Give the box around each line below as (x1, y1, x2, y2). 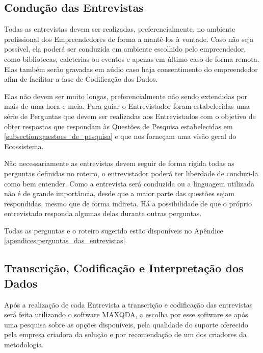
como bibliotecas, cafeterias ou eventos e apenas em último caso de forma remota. (4, 53, 259, 64)
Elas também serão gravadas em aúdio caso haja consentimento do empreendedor (4, 63, 258, 74)
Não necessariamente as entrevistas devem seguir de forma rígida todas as (4, 158, 234, 169)
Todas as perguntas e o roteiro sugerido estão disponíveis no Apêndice (4, 225, 223, 236)
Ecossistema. (4, 140, 44, 151)
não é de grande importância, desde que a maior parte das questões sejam (4, 188, 235, 199)
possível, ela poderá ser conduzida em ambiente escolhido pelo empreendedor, (4, 43, 246, 54)
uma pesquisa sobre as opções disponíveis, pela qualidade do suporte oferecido (4, 319, 248, 330)
